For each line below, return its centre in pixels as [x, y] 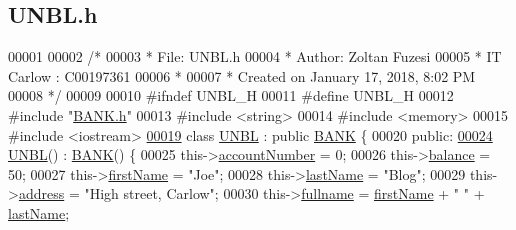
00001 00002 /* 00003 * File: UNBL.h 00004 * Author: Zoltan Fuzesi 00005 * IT [255, 56]
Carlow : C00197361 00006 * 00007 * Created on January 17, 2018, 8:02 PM [242, 75]
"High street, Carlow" [149, 193]
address [41, 193]
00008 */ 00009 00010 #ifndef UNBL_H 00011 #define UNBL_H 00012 [231, 95]
